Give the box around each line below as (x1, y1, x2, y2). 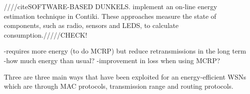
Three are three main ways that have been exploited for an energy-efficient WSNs (4, 71, 247, 81)
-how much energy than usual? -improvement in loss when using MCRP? (4, 55, 220, 65)
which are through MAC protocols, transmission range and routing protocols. (4, 81, 234, 91)
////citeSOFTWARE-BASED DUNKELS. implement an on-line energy (4, 1, 218, 11)
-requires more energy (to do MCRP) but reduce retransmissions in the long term (4, 46, 247, 56)
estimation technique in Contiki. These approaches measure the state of (4, 11, 217, 21)
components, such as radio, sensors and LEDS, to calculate (4, 20, 179, 30)
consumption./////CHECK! (4, 29, 87, 40)
